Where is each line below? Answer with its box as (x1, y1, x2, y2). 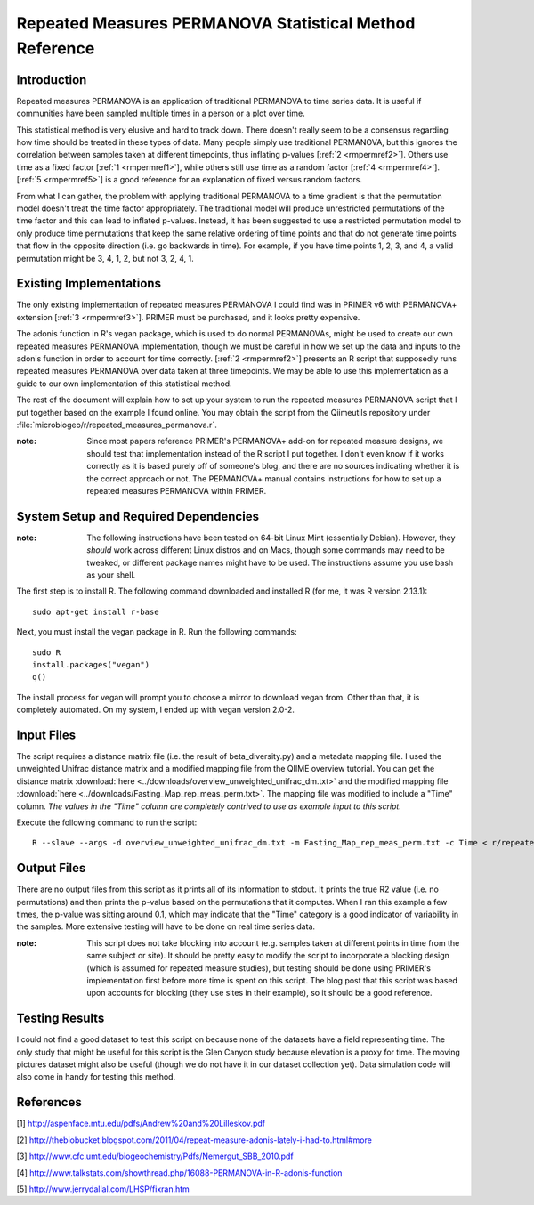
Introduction (16, 72, 87, 87)
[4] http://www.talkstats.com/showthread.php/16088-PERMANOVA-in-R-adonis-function (16, 1167, 343, 1178)
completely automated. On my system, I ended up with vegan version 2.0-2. (16, 704, 295, 716)
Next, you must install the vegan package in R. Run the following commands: (16, 627, 297, 637)
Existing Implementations (16, 276, 162, 291)
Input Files (16, 727, 76, 742)
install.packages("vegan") (32, 659, 150, 669)
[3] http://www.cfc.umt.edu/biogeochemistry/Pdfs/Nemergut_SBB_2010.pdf (16, 1151, 294, 1161)
